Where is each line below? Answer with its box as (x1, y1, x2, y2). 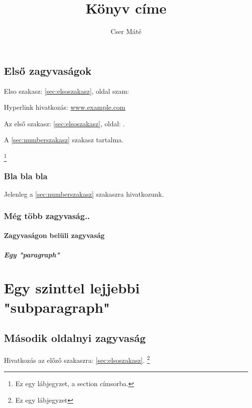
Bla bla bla (4, 170, 47, 182)
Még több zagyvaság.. (4, 209, 90, 221)
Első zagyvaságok (4, 63, 92, 78)
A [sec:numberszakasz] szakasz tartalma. (4, 135, 124, 145)
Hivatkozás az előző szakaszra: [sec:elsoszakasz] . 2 (4, 354, 150, 365)
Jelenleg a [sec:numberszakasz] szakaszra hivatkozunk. (4, 189, 164, 199)
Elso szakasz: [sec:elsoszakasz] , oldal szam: (4, 85, 129, 96)
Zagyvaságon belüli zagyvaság (4, 230, 105, 240)
